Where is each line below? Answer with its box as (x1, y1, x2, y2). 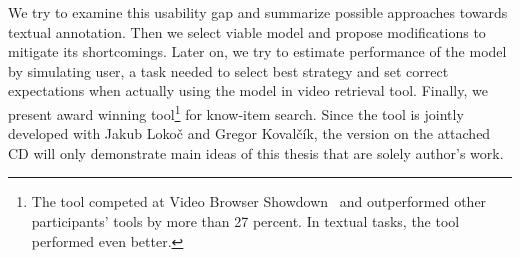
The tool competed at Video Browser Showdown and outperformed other (31, 191, 487, 212)
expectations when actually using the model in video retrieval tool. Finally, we (8, 80, 488, 101)
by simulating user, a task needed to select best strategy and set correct (8, 60, 449, 81)
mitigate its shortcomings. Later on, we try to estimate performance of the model (8, 41, 507, 62)
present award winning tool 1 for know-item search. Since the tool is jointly (8, 100, 464, 124)
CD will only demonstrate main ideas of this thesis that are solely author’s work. (8, 142, 504, 163)
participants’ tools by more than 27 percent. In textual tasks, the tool (31, 211, 460, 231)
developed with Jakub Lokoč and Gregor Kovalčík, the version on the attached (8, 123, 491, 144)
